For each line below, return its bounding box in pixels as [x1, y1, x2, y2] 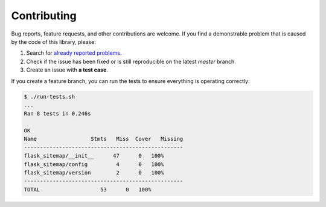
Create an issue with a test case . [26, 66, 109, 73]
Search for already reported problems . [26, 49, 122, 57]
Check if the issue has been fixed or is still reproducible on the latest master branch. [26, 58, 236, 65]
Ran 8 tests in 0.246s [24, 110, 91, 117]
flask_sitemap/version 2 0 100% [24, 169, 164, 176]
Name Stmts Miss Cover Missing [24, 135, 184, 143]
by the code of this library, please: [11, 38, 97, 45]
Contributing [11, 9, 77, 22]
